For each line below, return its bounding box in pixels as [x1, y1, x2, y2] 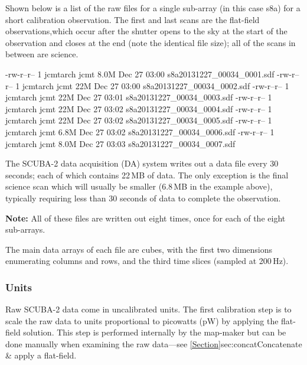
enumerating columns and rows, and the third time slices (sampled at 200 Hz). [5, 255, 289, 267]
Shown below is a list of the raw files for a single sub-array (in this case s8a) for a [5, 2, 301, 14]
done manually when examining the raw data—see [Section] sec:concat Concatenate [5, 337, 302, 350]
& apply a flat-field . [5, 349, 77, 361]
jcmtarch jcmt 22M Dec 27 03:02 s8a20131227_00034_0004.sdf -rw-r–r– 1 [5, 102, 272, 115]
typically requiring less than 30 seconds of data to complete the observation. [5, 191, 281, 204]
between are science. [5, 48, 79, 60]
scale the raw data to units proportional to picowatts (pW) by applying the [5, 314, 279, 327]
